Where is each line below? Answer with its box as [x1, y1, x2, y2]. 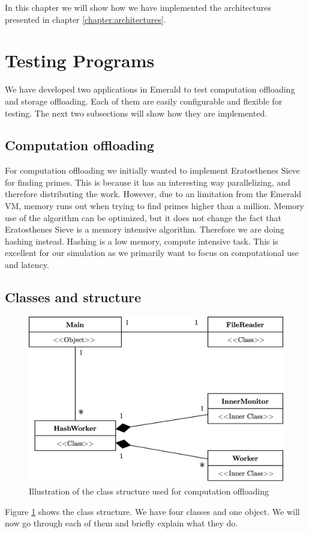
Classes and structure [5, 288, 142, 306]
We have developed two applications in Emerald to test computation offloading [5, 83, 295, 96]
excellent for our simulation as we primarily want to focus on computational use [5, 246, 299, 259]
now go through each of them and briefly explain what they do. [5, 517, 238, 529]
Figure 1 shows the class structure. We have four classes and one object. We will [5, 505, 300, 517]
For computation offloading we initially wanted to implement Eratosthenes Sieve [5, 164, 300, 177]
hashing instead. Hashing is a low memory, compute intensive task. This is [5, 234, 278, 247]
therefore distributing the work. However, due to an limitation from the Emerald [5, 187, 302, 200]
